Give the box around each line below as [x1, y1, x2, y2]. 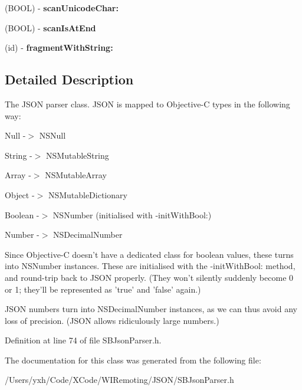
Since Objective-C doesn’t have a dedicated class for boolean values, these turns [5, 248, 294, 260]
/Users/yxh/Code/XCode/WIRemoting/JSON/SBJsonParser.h [5, 373, 234, 386]
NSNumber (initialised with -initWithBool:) [52, 208, 212, 221]
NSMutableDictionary [48, 188, 127, 201]
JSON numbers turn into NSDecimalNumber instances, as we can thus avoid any [5, 303, 297, 315]
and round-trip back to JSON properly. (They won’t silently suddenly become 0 [5, 271, 294, 283]
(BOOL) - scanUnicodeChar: [5, 2, 119, 14]
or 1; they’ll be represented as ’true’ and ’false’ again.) [5, 283, 201, 295]
